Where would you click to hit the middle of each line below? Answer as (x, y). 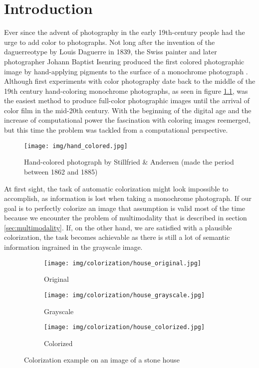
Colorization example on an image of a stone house (102, 360)
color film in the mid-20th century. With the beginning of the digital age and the (128, 110)
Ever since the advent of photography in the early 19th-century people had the (125, 32)
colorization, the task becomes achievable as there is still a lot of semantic (117, 237)
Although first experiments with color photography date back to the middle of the (130, 81)
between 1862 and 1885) (61, 171)
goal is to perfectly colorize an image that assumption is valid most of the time (125, 208)
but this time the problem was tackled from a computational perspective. (116, 130)
